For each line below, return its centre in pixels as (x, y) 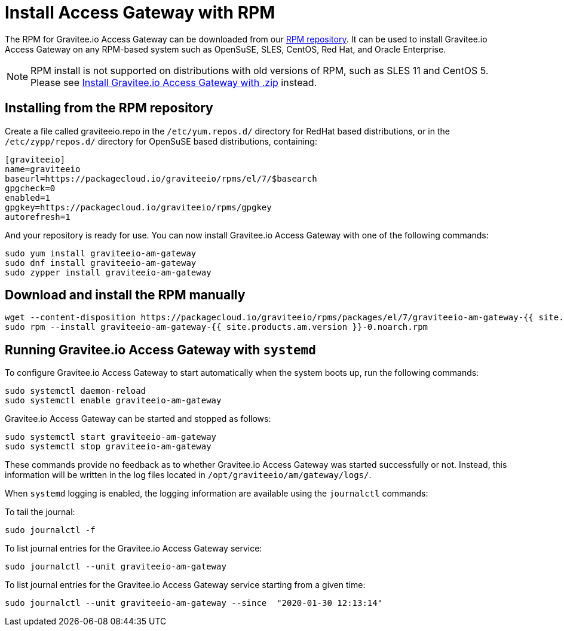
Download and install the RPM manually (125, 295)
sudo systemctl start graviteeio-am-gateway (111, 437)
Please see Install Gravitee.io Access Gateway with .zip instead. (174, 82)
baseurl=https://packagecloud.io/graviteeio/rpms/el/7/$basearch (161, 178)
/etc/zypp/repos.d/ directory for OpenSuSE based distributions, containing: (161, 141)
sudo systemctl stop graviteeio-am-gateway (108, 447)
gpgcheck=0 (30, 188)
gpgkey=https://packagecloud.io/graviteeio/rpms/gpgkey (138, 207)
